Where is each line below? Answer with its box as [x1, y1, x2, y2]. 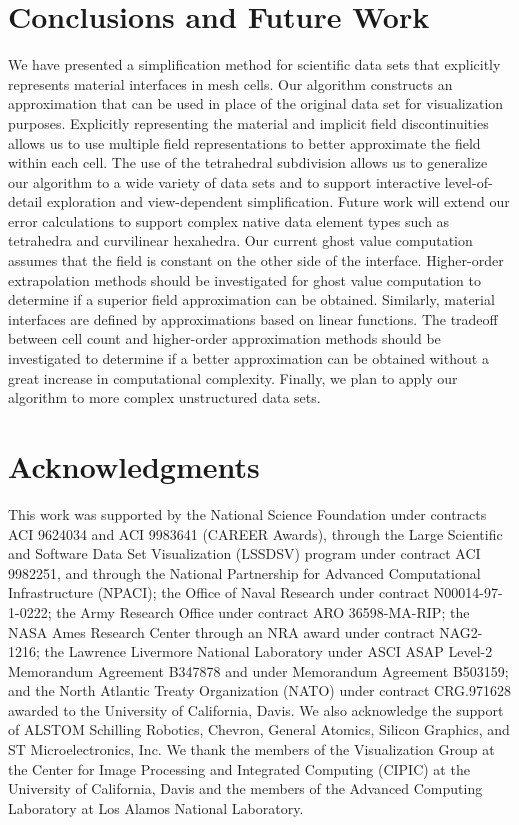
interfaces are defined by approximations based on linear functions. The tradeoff [8, 308, 498, 329]
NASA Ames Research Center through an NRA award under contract [8, 621, 435, 642]
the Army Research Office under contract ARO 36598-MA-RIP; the [56, 601, 470, 622]
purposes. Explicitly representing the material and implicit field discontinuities [8, 112, 489, 133]
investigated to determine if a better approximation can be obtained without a [8, 348, 489, 369]
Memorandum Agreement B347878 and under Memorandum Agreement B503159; [8, 660, 509, 681]
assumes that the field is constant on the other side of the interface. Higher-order [8, 250, 504, 271]
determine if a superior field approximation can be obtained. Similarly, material [8, 289, 495, 310]
